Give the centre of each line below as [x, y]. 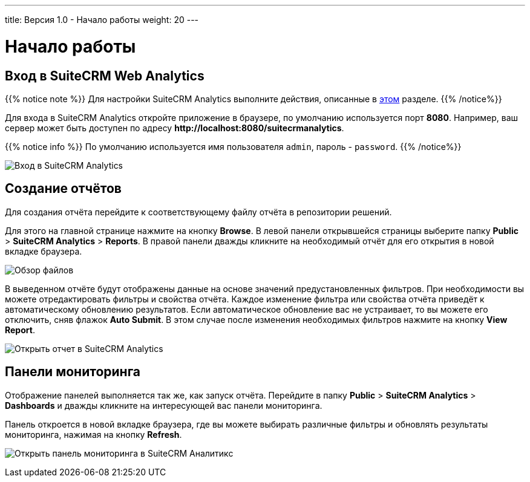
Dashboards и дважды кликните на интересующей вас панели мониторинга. [164, 405]
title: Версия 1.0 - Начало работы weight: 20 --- [102, 20]
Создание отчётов [63, 189]
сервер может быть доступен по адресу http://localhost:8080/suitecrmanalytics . [175, 128]
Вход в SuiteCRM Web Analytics [105, 76]
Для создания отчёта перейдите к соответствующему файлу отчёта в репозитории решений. [198, 212]
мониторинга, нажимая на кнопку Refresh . [93, 434]
